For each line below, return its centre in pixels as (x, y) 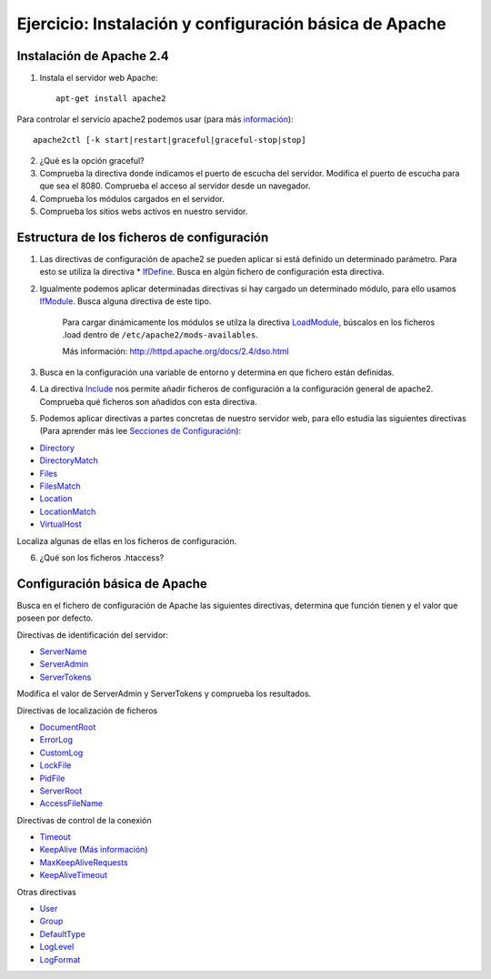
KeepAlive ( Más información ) (94, 850)
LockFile (55, 765)
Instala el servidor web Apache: (99, 78)
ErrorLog (56, 740)
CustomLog (61, 752)
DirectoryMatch (69, 460)
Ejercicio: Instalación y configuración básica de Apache (231, 24)
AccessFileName (71, 803)
